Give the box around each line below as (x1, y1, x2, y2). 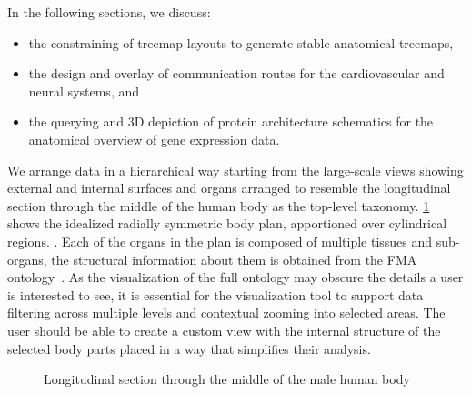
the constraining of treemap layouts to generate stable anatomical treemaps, (28, 33, 454, 52)
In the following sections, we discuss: (7, 3, 211, 21)
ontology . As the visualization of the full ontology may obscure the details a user (7, 268, 464, 287)
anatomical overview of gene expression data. (28, 129, 280, 148)
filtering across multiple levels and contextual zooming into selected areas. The (7, 303, 446, 322)
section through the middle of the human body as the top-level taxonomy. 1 (7, 196, 430, 215)
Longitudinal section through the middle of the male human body (44, 369, 410, 389)
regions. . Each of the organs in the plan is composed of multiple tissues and (7, 231, 433, 250)
